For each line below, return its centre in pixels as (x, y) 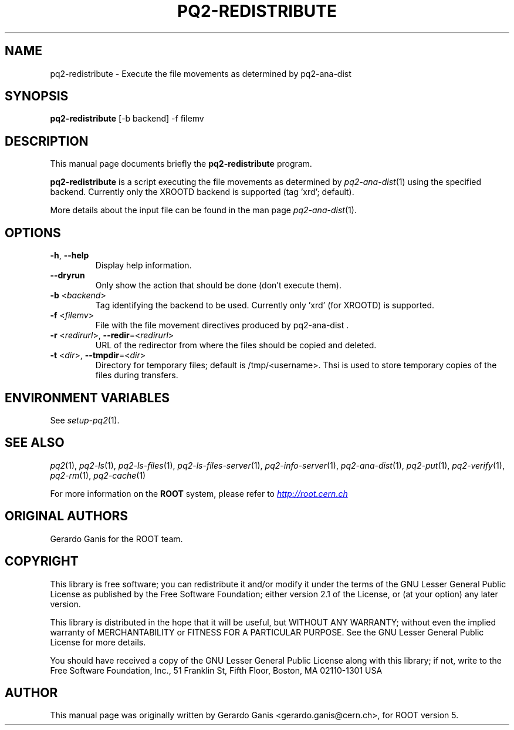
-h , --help (70, 255)
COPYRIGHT (42, 561)
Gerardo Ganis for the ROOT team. (116, 539)
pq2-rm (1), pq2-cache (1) (98, 475)
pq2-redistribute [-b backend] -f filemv (127, 119)
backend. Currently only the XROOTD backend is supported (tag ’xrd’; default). (202, 192)
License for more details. (98, 642)
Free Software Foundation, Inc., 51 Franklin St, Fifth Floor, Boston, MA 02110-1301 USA (216, 670)
